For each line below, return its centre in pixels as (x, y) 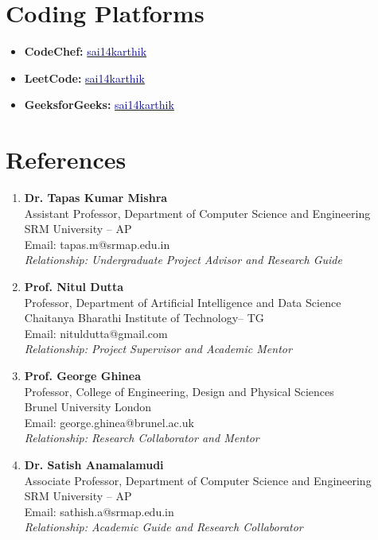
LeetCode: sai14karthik (84, 78)
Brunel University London (88, 407)
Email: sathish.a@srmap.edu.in (99, 511)
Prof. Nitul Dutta (74, 286)
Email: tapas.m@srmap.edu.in (97, 244)
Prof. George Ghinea (82, 375)
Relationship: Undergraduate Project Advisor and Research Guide (183, 260)
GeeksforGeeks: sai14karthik (99, 105)
